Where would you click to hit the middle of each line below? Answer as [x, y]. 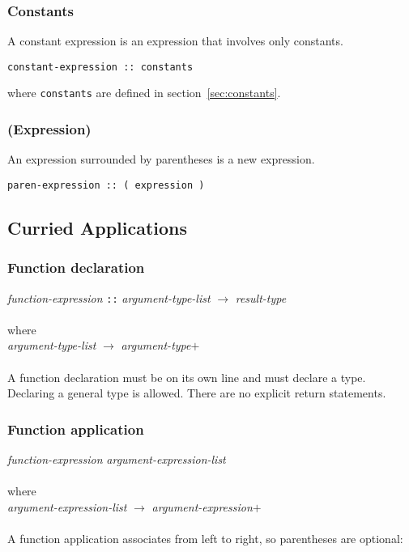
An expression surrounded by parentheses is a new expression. [161, 159]
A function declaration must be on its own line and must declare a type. [187, 377]
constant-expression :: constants [100, 67]
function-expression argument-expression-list [117, 459]
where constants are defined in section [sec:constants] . [144, 93]
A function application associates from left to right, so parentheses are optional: [205, 538]
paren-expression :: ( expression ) [106, 185]
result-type [261, 297]
